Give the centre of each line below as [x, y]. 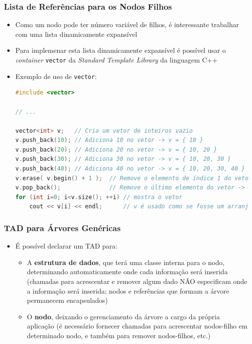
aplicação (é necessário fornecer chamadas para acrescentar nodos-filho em [137, 326]
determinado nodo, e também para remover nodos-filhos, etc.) [119, 335]
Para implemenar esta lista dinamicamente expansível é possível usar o [120, 50]
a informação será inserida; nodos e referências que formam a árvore [128, 290]
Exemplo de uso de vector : [56, 76]
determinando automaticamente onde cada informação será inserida [127, 272]
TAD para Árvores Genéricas [62, 227]
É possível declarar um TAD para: [66, 246]
